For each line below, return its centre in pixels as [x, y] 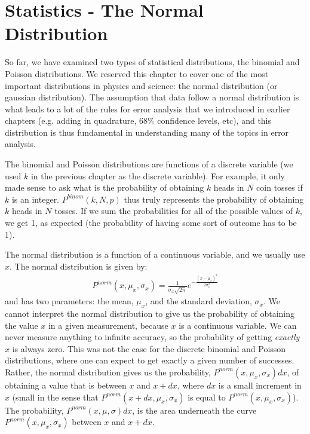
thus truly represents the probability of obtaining [214, 199]
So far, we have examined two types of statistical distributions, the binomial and [152, 62]
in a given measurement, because [108, 325]
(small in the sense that [55, 397]
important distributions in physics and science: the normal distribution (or [141, 85]
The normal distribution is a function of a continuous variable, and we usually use [155, 254]
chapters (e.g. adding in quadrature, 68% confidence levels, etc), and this [138, 120]
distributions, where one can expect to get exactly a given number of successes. [150, 360]
